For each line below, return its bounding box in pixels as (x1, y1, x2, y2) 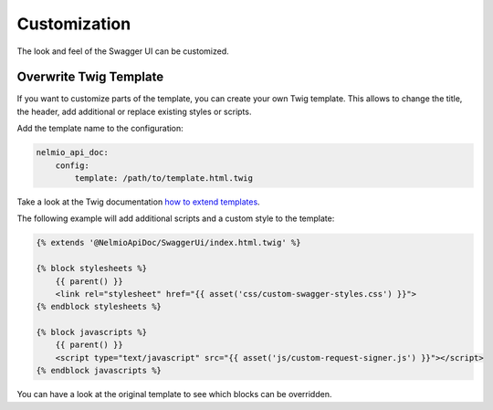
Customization (16, 14, 131, 34)
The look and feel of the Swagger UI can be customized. (16, 46, 230, 57)
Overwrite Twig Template (16, 69, 164, 85)
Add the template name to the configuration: (16, 123, 184, 134)
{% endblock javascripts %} (36, 365, 162, 376)
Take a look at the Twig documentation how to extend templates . (16, 196, 260, 207)
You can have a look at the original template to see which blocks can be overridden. (16, 389, 332, 400)
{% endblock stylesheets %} (36, 301, 162, 312)
